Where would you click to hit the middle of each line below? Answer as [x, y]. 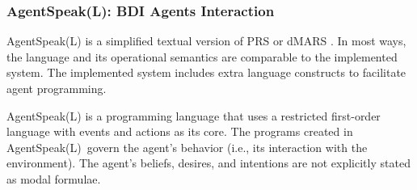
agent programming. [57, 88]
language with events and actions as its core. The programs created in [180, 131]
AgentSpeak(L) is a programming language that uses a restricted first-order [194, 115]
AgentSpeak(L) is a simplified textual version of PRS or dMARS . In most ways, [206, 41]
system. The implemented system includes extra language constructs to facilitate [206, 72]
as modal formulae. [54, 178]
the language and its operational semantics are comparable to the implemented [202, 56]
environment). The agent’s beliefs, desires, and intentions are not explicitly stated [208, 163]
